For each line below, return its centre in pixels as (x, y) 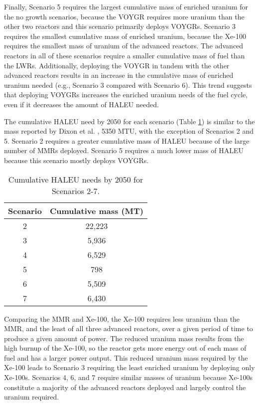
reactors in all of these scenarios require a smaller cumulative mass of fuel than (125, 55)
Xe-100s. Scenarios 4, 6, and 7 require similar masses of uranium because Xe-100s (128, 377)
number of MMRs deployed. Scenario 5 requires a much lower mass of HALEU (124, 150)
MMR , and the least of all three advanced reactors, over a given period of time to (129, 328)
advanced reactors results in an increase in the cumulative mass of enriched (119, 75)
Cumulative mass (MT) (97, 210)
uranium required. (32, 397)
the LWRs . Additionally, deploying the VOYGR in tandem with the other (117, 65)
